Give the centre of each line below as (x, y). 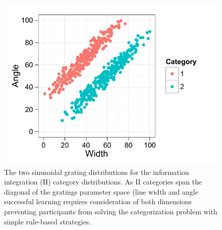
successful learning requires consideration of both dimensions (98, 201)
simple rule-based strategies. (48, 221)
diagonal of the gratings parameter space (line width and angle (101, 191)
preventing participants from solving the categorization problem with (111, 211)
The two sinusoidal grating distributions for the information (97, 172)
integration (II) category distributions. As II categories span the (103, 182)
